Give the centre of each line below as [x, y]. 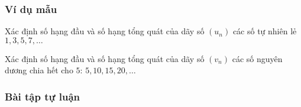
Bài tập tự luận [43, 96]
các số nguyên [257, 58]
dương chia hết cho [39, 70]
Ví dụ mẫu [31, 9]
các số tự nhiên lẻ [265, 31]
